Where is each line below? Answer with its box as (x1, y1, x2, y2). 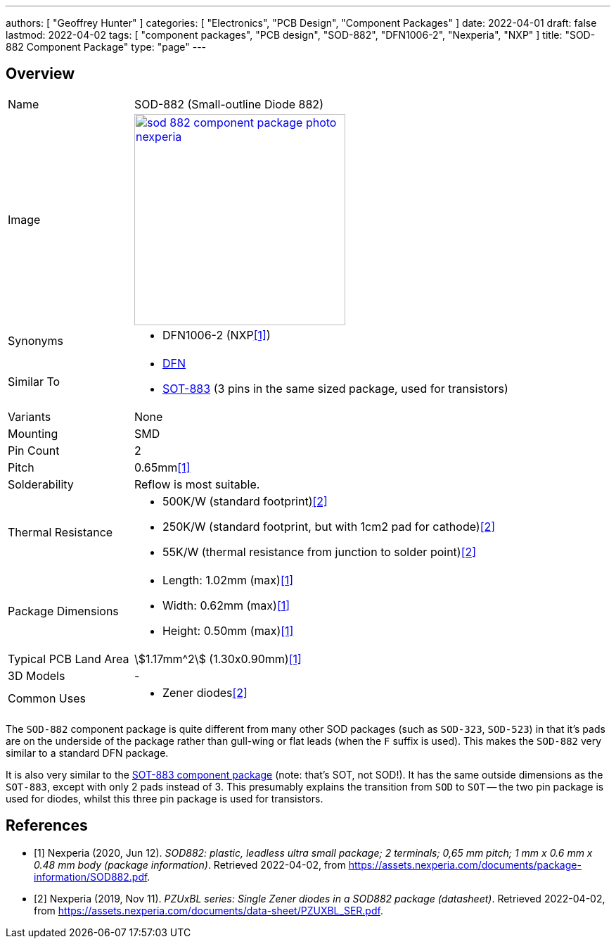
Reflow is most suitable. (134, 477, 260, 491)
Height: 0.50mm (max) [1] (162, 623, 294, 638)
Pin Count (8, 443, 60, 458)
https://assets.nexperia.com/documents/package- (348, 858, 582, 871)
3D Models (8, 668, 65, 683)
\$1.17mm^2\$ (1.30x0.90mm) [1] (134, 651, 302, 666)
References (6, 817, 88, 835)
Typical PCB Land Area (8, 651, 129, 666)
